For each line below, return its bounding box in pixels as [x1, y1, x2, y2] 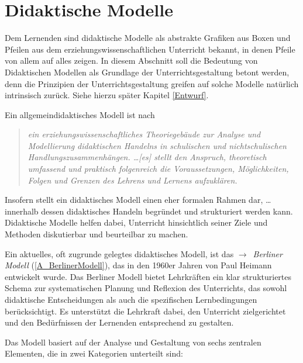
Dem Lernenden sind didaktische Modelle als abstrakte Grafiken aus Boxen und [5, 32, 291, 44]
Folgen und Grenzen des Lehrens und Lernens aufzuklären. [27, 174, 237, 186]
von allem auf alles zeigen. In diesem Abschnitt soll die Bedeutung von [5, 54, 258, 67]
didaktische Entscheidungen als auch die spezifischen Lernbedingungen [5, 293, 257, 305]
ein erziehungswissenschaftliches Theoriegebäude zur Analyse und [27, 128, 261, 140]
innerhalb [5, 205, 39, 217]
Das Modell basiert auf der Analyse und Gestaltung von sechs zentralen [5, 336, 261, 348]
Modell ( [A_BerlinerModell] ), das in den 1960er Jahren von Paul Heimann [5, 259, 272, 271]
